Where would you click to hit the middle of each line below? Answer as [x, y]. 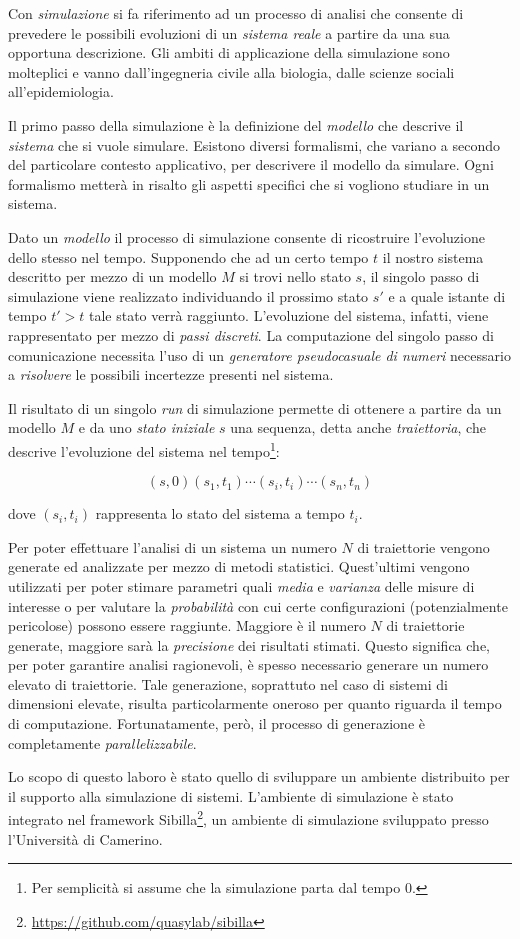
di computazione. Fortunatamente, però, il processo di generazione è [217, 723]
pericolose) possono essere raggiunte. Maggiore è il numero [187, 625]
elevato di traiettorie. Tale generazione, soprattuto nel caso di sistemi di [228, 683]
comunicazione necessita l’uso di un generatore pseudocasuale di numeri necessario [259, 354]
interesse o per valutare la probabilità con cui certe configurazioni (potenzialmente [258, 605]
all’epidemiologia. [61, 91]
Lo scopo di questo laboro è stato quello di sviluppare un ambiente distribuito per [259, 776]
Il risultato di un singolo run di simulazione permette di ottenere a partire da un [255, 407]
